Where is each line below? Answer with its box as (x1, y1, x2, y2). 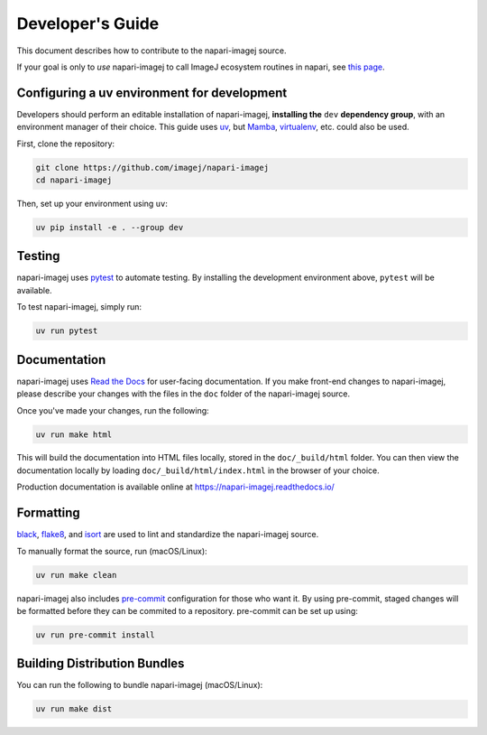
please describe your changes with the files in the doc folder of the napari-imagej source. (16, 388, 351, 399)
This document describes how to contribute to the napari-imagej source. (16, 45, 288, 56)
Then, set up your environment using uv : (16, 198, 169, 209)
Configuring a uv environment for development (16, 85, 288, 100)
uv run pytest (35, 326, 98, 336)
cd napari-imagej (35, 175, 113, 185)
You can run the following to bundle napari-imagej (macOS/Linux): (16, 680, 263, 691)
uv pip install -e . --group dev (35, 222, 184, 232)
